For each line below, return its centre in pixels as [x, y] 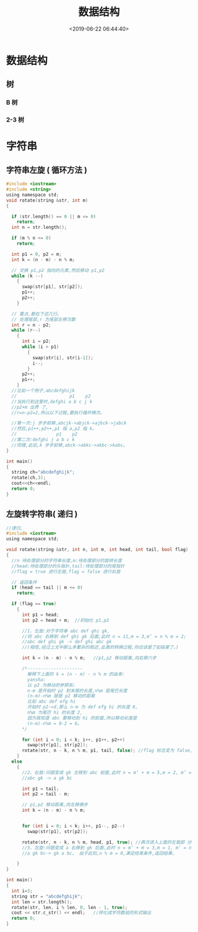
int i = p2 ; [36, 342]
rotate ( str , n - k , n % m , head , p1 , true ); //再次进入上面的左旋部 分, [108, 842]
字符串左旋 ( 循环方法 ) [47, 170]
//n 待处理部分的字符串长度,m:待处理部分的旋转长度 [67, 560]
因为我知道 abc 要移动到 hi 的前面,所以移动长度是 [82, 718]
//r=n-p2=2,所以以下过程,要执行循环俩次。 [58, 413]
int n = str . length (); [39, 228]
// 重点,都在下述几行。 [37, 314]
